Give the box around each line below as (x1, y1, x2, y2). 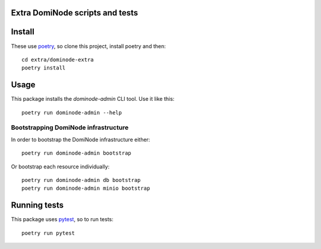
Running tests (11, 200, 64, 210)
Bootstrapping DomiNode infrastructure (11, 123, 129, 132)
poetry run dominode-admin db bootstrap (21, 177, 141, 183)
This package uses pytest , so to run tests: (11, 216, 114, 223)
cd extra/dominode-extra (21, 56, 94, 63)
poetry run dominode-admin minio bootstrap (21, 185, 150, 192)
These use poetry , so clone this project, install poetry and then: (11, 42, 166, 50)
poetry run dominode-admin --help (21, 109, 122, 116)
